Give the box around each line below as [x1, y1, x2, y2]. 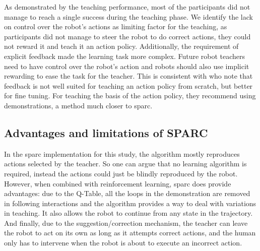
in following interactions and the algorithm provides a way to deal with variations [4, 198, 256, 208]
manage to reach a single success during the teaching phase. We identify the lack [4, 11, 253, 22]
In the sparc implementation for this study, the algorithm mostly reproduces [4, 148, 240, 159]
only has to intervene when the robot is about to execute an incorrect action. [4, 237, 242, 248]
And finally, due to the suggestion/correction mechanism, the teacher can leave [4, 217, 248, 228]
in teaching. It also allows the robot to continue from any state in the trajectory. [4, 208, 253, 218]
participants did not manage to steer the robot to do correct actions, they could [4, 31, 251, 41]
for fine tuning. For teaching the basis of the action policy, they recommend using [4, 90, 256, 101]
